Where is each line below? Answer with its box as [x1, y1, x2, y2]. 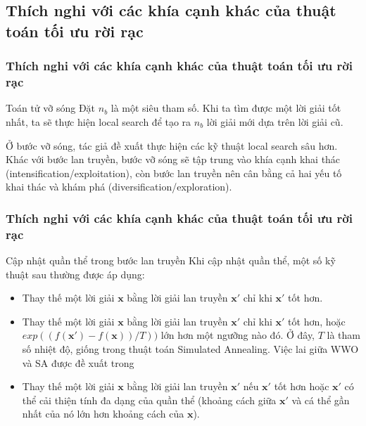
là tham [327, 328, 360, 342]
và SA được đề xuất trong [22, 355, 134, 370]
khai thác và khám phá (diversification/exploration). [6, 179, 232, 194]
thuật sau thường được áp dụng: [6, 266, 145, 281]
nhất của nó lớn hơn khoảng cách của [22, 406, 184, 421]
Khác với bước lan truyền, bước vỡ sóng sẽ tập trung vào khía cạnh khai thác [6, 152, 341, 167]
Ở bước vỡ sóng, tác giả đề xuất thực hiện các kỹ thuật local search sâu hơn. [6, 138, 338, 153]
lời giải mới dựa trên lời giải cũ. [206, 114, 343, 129]
